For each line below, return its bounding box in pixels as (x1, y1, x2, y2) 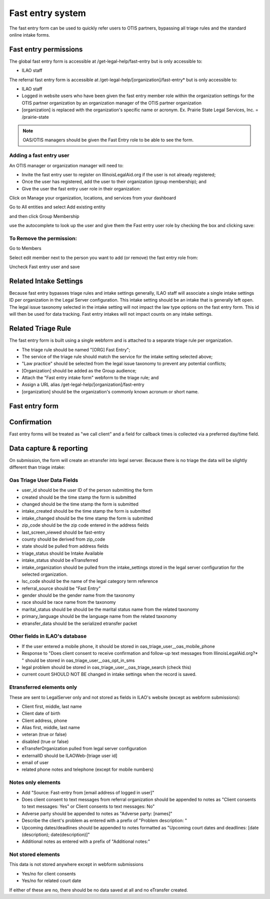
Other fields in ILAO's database (9, 633, 87, 640)
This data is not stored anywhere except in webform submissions (9, 861, 143, 867)
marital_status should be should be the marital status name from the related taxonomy (21, 606, 199, 612)
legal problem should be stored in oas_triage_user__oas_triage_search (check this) (21, 664, 191, 670)
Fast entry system (9, 8, 86, 19)
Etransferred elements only (9, 684, 77, 691)
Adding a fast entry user (9, 152, 69, 159)
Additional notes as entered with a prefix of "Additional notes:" (21, 838, 150, 844)
